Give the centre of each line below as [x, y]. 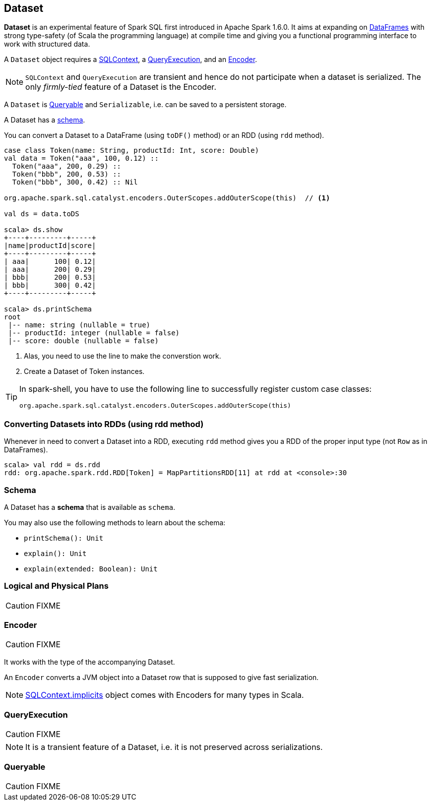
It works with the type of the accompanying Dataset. [90, 662]
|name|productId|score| [50, 246]
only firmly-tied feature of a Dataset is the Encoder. [121, 87]
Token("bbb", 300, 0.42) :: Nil [75, 182]
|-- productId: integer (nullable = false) [94, 333]
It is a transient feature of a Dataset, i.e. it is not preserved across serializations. [174, 747]
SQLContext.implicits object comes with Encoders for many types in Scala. [165, 695]
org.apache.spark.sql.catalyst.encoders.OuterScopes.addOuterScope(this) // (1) [167, 198]
